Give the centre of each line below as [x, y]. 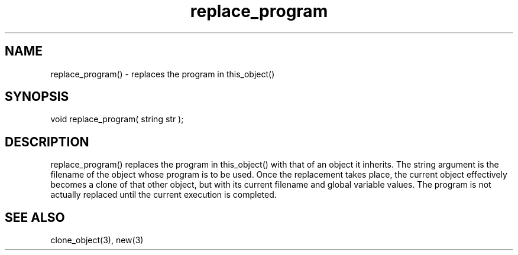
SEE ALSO [35, 217]
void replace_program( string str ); [117, 119]
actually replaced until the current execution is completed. [164, 195]
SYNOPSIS [37, 97]
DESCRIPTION [47, 142]
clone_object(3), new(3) [97, 240]
